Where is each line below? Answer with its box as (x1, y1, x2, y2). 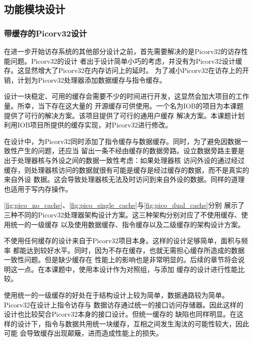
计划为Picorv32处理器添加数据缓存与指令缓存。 (17, 74, 166, 85)
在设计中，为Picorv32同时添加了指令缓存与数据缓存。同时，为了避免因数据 (4, 136, 241, 146)
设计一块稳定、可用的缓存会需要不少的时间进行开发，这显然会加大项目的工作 (4, 91, 249, 101)
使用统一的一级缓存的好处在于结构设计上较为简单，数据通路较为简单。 (4, 290, 229, 300)
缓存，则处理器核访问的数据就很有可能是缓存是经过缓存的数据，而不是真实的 (4, 164, 249, 175)
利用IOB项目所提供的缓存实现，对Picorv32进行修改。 (4, 120, 172, 130)
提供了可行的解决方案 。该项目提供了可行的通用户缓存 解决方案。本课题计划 (4, 110, 245, 120)
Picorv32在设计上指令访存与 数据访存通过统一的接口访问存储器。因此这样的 (4, 299, 244, 309)
